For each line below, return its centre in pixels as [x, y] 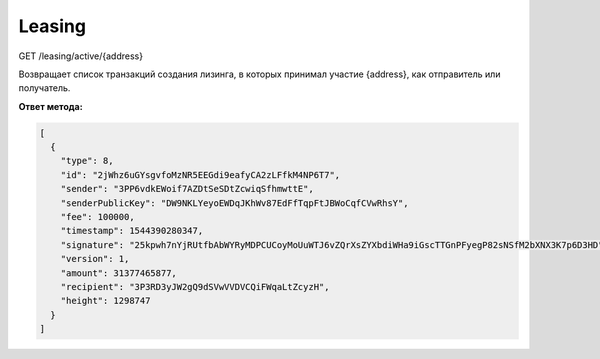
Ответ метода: [51, 106]
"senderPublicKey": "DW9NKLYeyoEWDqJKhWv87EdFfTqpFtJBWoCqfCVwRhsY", [234, 203]
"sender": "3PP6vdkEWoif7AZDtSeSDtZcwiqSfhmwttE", [187, 189]
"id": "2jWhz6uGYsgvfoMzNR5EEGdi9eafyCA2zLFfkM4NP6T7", [200, 174]
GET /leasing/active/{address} [81, 56]
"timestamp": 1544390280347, [132, 231]
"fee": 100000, [97, 217]
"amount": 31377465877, [118, 273]
